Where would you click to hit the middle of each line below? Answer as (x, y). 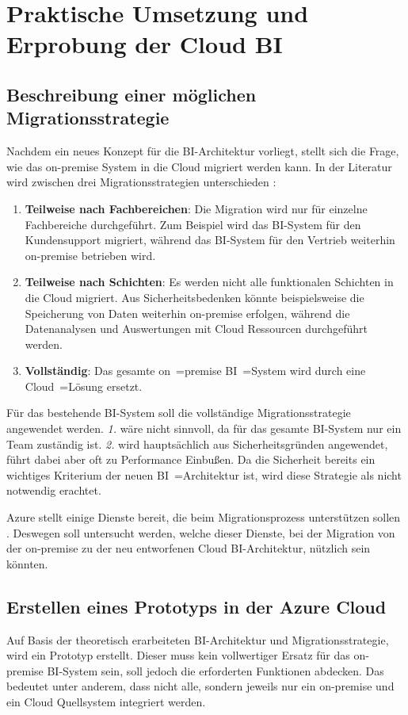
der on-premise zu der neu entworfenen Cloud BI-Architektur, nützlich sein (189, 548)
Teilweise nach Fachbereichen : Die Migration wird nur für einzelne (196, 208)
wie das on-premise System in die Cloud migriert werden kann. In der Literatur (199, 166)
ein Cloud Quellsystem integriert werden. (106, 701)
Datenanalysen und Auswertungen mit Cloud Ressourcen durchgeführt (196, 329)
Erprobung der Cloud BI (145, 44)
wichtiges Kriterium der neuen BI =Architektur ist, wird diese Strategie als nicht (204, 474)
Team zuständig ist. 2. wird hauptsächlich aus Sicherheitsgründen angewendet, (197, 444)
